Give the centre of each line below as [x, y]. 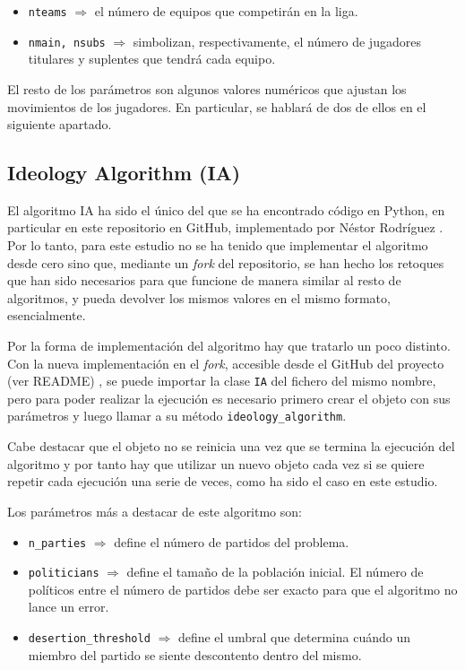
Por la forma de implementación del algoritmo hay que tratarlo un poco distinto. [229, 346]
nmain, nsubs [67, 43]
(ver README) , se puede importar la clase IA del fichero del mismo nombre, [222, 381]
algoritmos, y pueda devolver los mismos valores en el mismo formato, [199, 297]
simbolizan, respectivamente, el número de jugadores [277, 41]
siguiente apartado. [60, 124]
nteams [47, 13]
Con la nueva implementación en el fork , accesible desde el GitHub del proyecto [226, 363]
